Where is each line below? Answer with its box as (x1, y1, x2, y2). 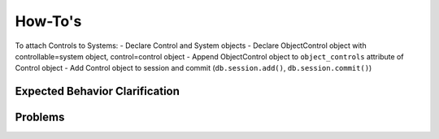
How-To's (15, 12, 82, 30)
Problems (15, 111, 65, 124)
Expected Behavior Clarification (15, 85, 180, 98)
